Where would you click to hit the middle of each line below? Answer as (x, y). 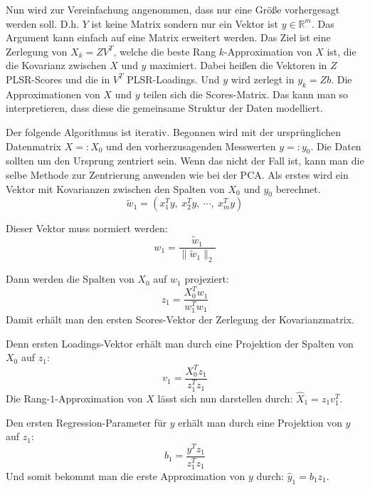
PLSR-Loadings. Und (173, 79)
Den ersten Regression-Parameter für (86, 422)
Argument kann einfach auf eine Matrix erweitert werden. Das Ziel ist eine (168, 37)
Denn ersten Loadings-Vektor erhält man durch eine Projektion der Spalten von (180, 343)
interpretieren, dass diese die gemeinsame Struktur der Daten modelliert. (164, 108)
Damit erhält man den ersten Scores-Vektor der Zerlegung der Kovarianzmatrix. (180, 319)
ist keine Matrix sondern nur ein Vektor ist (185, 23)
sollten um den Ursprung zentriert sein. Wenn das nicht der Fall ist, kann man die (185, 161)
